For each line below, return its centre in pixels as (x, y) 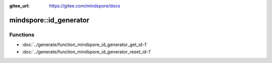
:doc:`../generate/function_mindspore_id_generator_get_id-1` (85, 44)
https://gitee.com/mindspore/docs (85, 6)
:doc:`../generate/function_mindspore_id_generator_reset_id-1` (87, 51)
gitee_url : (20, 6)
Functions (22, 34)
